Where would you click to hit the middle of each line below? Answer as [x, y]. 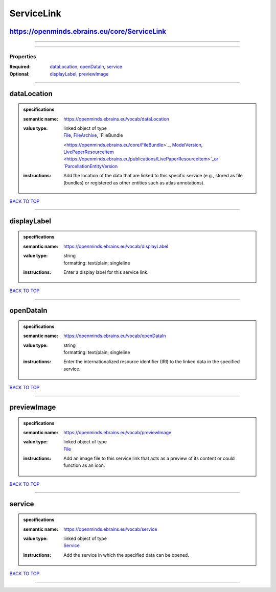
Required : [20, 67]
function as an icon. [84, 465]
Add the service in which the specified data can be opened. [126, 555]
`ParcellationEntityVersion [91, 166]
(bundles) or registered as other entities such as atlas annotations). [134, 183]
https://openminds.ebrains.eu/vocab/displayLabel [116, 246]
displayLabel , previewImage [79, 74]
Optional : [20, 74]
